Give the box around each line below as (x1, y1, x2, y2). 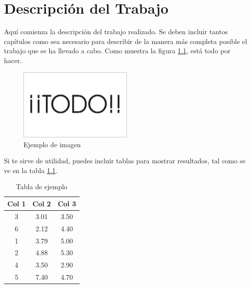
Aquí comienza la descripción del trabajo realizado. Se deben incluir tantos (4, 26, 228, 37)
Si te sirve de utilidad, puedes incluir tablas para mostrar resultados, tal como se (4, 155, 246, 166)
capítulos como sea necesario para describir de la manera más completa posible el (4, 36, 247, 46)
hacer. (4, 55, 22, 65)
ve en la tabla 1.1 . (4, 165, 58, 175)
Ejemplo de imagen (23, 139, 81, 149)
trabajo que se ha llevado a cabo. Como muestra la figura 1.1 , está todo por (4, 45, 230, 56)
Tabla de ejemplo (16, 181, 67, 192)
